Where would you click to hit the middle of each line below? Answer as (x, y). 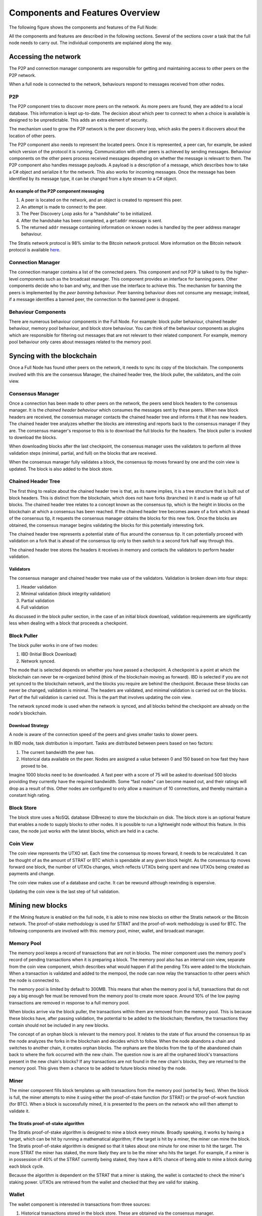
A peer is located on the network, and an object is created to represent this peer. (102, 200)
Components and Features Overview (84, 13)
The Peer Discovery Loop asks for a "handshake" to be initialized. (87, 214)
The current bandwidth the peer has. (58, 752)
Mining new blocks (38, 905)
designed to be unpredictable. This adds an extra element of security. (79, 120)
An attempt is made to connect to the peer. (64, 207)
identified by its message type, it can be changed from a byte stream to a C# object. (93, 179)
